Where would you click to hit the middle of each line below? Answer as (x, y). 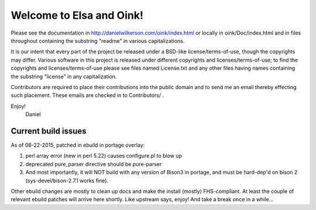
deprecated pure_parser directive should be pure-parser (94, 164)
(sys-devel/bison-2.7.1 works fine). (67, 180)
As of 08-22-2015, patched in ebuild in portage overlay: (78, 145)
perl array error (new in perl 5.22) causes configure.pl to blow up (104, 156)
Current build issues (49, 131)
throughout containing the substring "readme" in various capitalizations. (98, 40)
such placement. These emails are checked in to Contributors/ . (87, 95)
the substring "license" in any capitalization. (64, 76)
